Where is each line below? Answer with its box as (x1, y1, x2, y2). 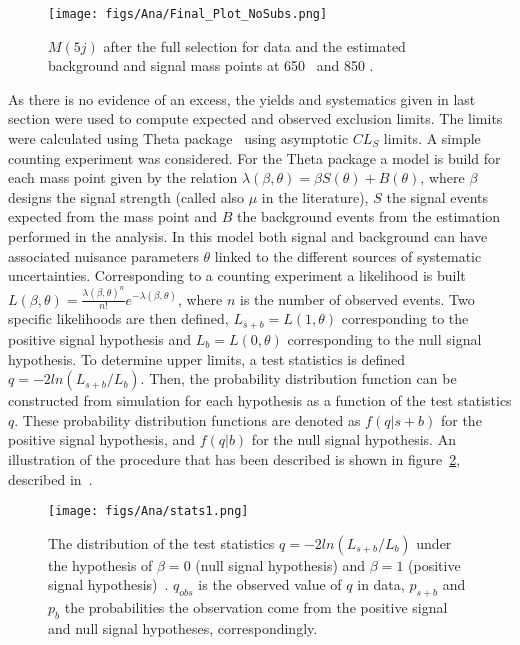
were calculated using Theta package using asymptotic (8, 128, 349, 149)
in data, (357, 574, 405, 595)
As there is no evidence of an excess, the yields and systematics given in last (8, 88, 476, 109)
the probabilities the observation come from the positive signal (64, 597, 448, 618)
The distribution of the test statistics (48, 532, 275, 553)
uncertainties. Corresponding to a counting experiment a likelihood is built (8, 265, 466, 286)
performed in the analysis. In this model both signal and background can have (8, 226, 488, 246)
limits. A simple (383, 128, 481, 149)
